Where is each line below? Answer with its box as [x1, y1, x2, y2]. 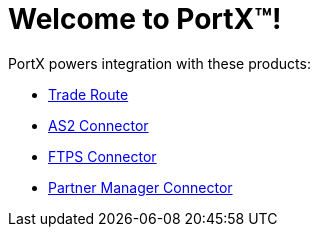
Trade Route [48, 85, 129, 103]
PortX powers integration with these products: [8, 54, 311, 72]
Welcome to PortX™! [8, 2, 282, 36]
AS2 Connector [48, 116, 149, 134]
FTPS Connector [48, 147, 157, 165]
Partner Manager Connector [48, 178, 233, 196]
